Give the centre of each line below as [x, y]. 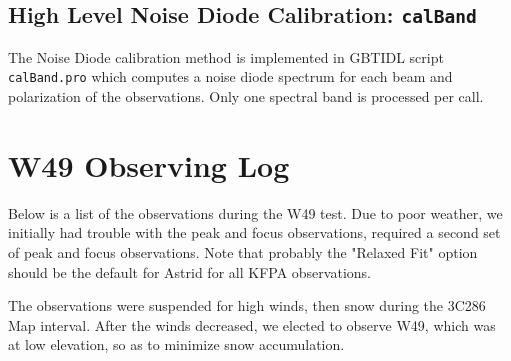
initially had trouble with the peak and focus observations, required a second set [254, 232]
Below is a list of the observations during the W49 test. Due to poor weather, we [255, 212]
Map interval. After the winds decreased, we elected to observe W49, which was [252, 324]
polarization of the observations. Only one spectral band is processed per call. [246, 96]
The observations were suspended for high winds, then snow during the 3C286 [247, 305]
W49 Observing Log [149, 164]
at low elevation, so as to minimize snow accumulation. [176, 344]
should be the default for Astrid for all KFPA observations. [189, 271]
